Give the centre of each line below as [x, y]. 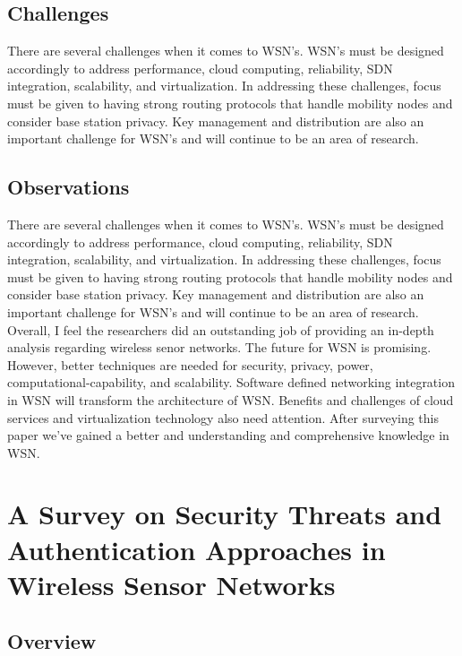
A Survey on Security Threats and [225, 514]
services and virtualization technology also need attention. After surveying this [223, 417]
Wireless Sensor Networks [171, 584]
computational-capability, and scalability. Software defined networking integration [231, 382]
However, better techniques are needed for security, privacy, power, [190, 364]
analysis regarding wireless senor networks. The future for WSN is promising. [219, 347]
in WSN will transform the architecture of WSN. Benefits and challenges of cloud [231, 399]
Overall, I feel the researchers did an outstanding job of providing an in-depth [221, 329]
